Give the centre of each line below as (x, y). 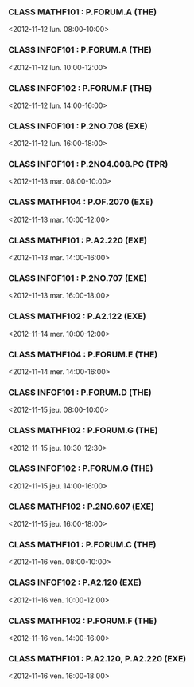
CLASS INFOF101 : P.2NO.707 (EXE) (78, 278)
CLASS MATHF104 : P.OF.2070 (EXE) (81, 202)
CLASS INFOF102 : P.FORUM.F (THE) (80, 88)
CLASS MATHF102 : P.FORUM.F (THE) (83, 621)
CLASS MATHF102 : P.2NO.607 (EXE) (81, 507)
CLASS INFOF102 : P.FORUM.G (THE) (81, 468)
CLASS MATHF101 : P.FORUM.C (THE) (82, 545)
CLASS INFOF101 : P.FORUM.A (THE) (80, 50)
